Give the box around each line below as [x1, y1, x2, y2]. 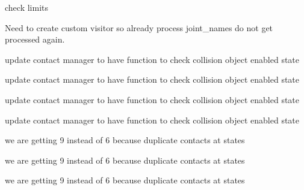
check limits [5, 1, 49, 13]
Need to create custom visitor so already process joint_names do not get [5, 21, 273, 34]
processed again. [5, 33, 65, 46]
